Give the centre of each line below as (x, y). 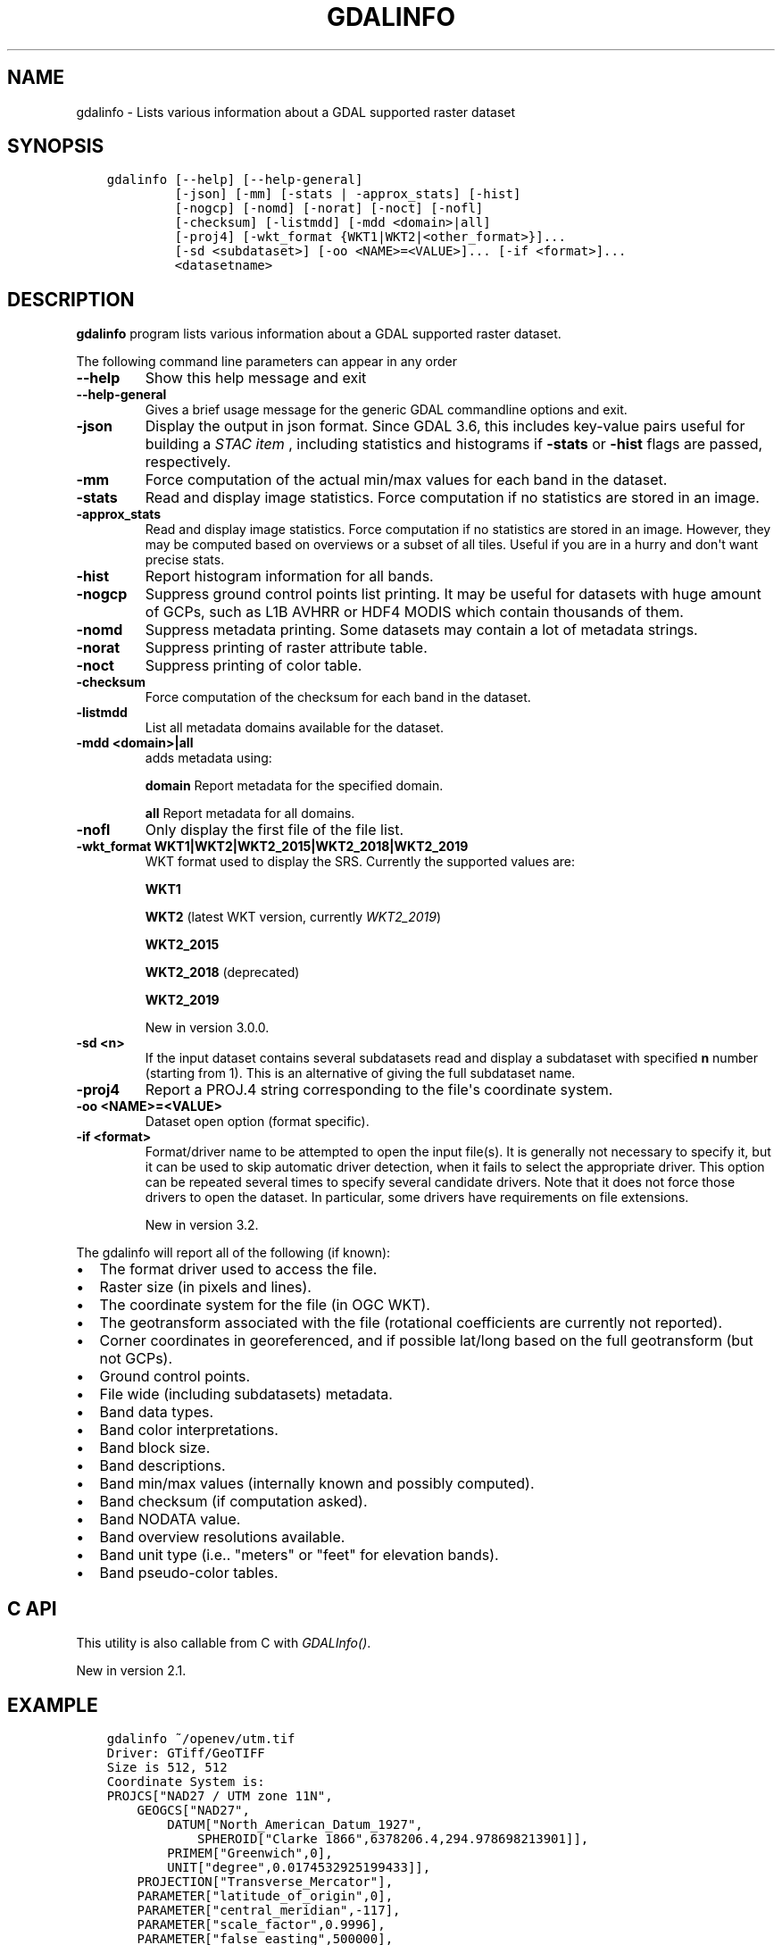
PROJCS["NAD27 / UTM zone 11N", (220, 1795)
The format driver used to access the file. (238, 1269)
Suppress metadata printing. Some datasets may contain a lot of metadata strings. (421, 630)
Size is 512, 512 (167, 1767)
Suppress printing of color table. (254, 666)
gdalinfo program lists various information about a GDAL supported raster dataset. (319, 334)
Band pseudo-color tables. (189, 1573)
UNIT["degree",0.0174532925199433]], (299, 1867)
